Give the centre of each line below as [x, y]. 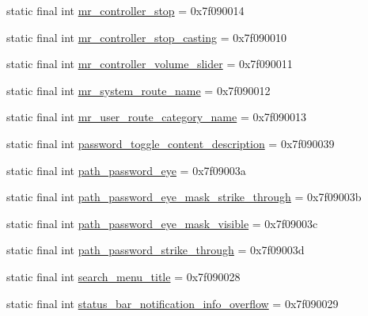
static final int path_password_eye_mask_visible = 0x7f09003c [162, 223]
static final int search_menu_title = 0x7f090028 [123, 276]
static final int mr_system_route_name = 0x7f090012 [138, 90]
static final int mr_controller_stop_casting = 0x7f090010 [146, 37]
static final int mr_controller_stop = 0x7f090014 [125, 10]
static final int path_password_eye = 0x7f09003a [126, 170]
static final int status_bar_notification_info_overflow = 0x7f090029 [173, 303]
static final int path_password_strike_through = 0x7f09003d [156, 250]
